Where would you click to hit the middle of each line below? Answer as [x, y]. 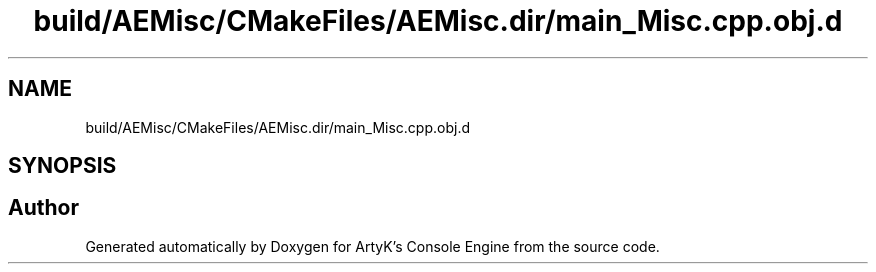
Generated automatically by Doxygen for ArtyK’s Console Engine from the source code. [372, 246]
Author [43, 208]
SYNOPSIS [62, 166]
